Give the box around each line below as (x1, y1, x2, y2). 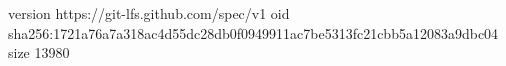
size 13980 (8, 42, 70, 63)
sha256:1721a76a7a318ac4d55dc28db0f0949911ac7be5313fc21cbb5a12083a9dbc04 (8, 22, 499, 43)
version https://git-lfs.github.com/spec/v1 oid (8, 3, 290, 23)
